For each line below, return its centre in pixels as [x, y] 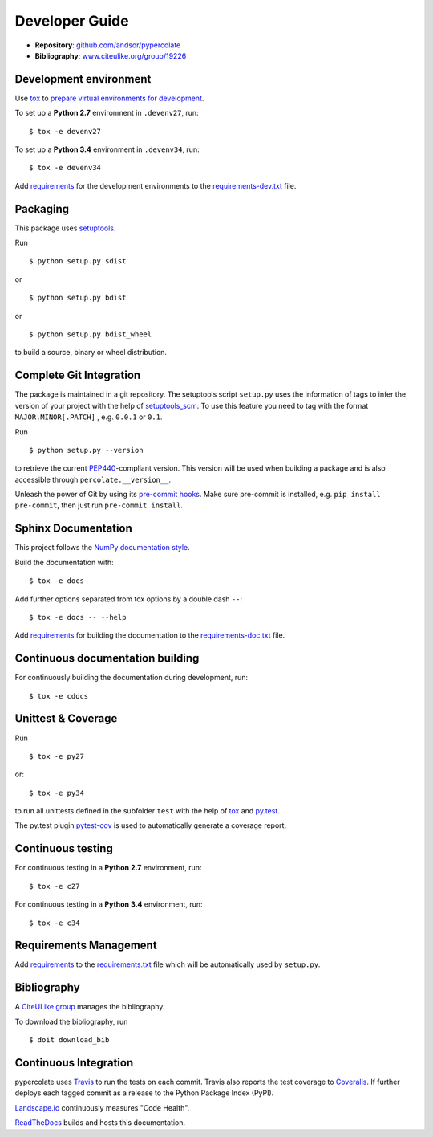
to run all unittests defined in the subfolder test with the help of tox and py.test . [148, 811]
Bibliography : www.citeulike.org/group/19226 [111, 55]
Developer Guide [72, 21]
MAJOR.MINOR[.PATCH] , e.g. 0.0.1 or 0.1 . [89, 417]
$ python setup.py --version [86, 450]
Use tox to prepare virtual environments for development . [109, 98]
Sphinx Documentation [73, 529]
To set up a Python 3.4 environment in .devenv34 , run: [107, 149]
